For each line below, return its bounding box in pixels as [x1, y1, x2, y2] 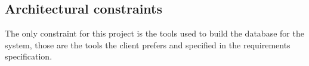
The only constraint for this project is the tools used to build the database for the [5, 27, 304, 39]
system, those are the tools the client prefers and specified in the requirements [5, 38, 291, 51]
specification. [5, 50, 52, 62]
